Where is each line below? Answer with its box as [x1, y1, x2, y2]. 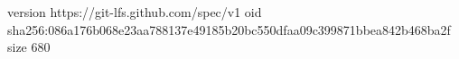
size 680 [7, 38, 51, 56]
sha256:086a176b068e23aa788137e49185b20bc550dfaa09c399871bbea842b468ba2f [7, 20, 451, 38]
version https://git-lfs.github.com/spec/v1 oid [7, 3, 262, 21]
